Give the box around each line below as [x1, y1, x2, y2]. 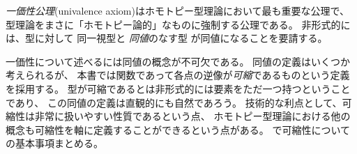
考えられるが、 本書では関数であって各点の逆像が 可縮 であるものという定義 [6, 68, 350, 82]
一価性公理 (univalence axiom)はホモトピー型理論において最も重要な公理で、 [6, 3, 349, 17]
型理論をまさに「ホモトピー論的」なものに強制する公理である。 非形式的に [6, 17, 351, 31]
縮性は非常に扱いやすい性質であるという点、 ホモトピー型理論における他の [6, 109, 351, 123]
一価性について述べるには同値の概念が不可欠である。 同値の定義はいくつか [6, 54, 351, 68]
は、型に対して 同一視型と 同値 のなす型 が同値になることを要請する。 [6, 31, 328, 45]
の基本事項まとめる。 [6, 136, 103, 151]
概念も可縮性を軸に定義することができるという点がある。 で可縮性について [6, 122, 350, 137]
